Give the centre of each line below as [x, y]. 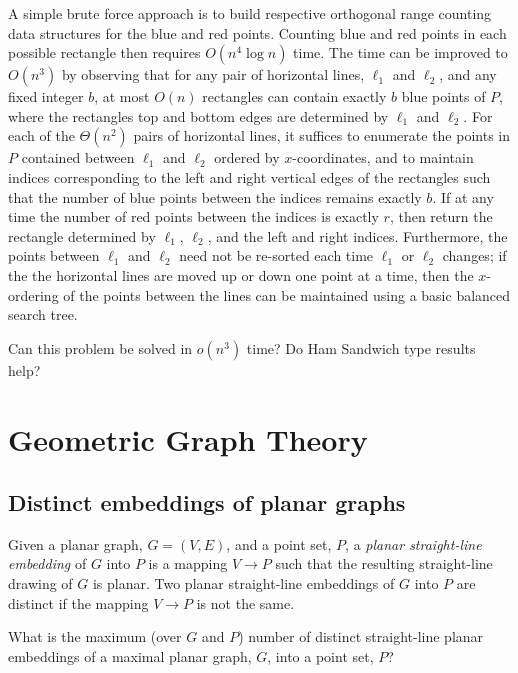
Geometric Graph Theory [188, 438]
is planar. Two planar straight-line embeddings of [243, 583]
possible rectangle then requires [104, 52]
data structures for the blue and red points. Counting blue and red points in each [257, 32]
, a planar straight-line [413, 543]
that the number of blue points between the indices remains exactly [215, 196]
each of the [41, 135]
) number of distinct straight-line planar [361, 636]
